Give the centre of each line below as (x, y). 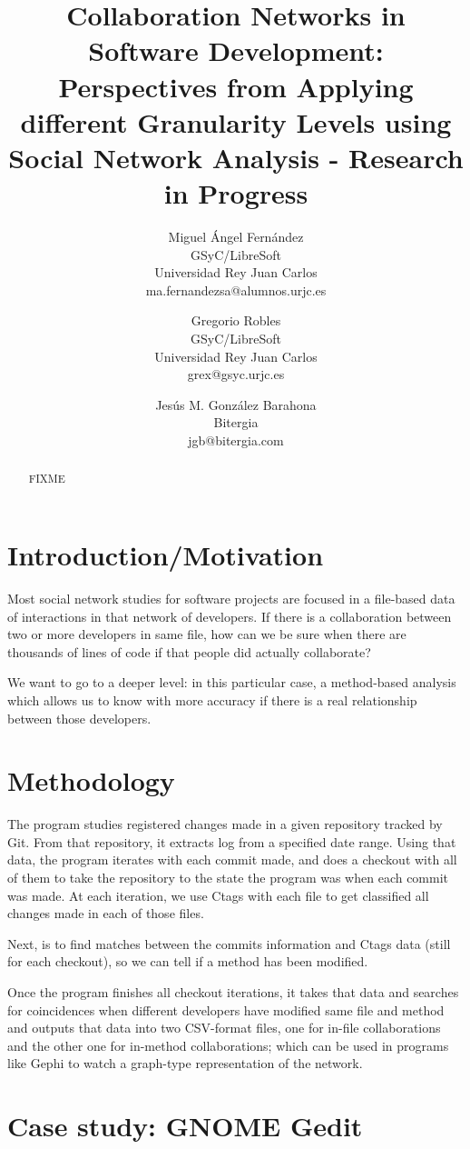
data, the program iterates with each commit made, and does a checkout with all (232, 859)
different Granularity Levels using (236, 121)
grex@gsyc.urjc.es (236, 374)
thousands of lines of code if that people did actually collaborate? (189, 651)
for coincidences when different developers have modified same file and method (226, 1009)
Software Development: (236, 50)
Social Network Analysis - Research (236, 157)
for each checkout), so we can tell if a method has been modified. (188, 961)
